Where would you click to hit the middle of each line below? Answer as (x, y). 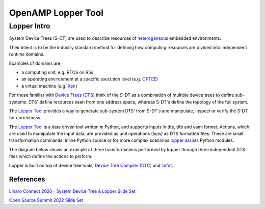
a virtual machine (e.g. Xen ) (49, 86)
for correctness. (25, 118)
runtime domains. (27, 54)
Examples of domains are (35, 63)
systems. (18, 102)
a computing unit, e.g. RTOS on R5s (57, 72)
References (27, 179)
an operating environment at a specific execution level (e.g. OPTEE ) (90, 79)
